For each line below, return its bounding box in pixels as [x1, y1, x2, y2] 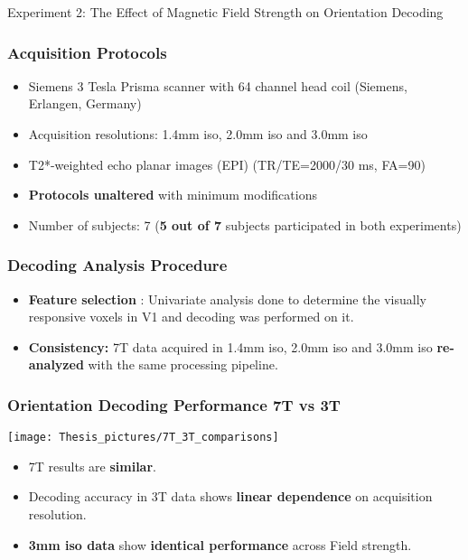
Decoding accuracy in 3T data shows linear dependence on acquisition [28, 487, 433, 506]
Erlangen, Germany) [28, 94, 142, 113]
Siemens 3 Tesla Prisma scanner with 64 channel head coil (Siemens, [28, 76, 407, 95]
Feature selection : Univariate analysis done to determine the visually [28, 289, 426, 308]
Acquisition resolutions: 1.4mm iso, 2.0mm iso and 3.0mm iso [28, 125, 368, 143]
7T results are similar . [28, 456, 156, 475]
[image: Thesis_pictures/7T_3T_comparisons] [7, 431, 279, 444]
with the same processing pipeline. [88, 355, 278, 374]
